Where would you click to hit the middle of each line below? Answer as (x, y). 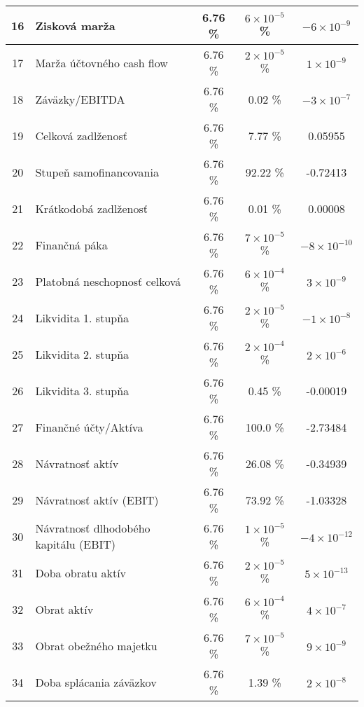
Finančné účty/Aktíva (89, 427)
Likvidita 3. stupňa (82, 390)
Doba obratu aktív (81, 572)
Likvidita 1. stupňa (82, 317)
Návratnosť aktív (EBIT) (97, 500)
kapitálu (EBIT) (76, 544)
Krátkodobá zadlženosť (91, 208)
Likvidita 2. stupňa (82, 354)
